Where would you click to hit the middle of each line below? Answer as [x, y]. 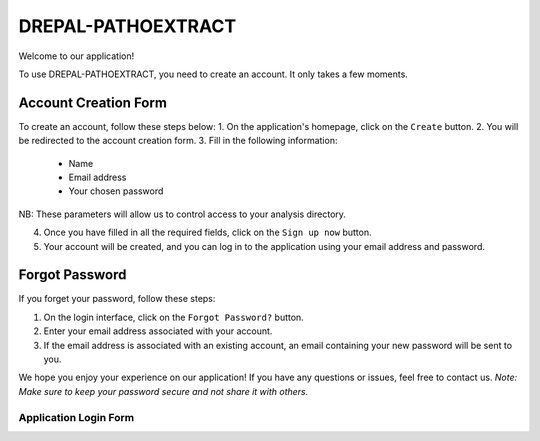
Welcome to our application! [76, 56]
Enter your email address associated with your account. [158, 331]
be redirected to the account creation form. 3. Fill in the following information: [178, 141]
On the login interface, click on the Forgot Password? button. [173, 317]
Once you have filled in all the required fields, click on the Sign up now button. [207, 232]
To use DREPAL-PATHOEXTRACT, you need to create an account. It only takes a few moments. [213, 74]
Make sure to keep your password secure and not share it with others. [163, 391]
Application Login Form [76, 417]
